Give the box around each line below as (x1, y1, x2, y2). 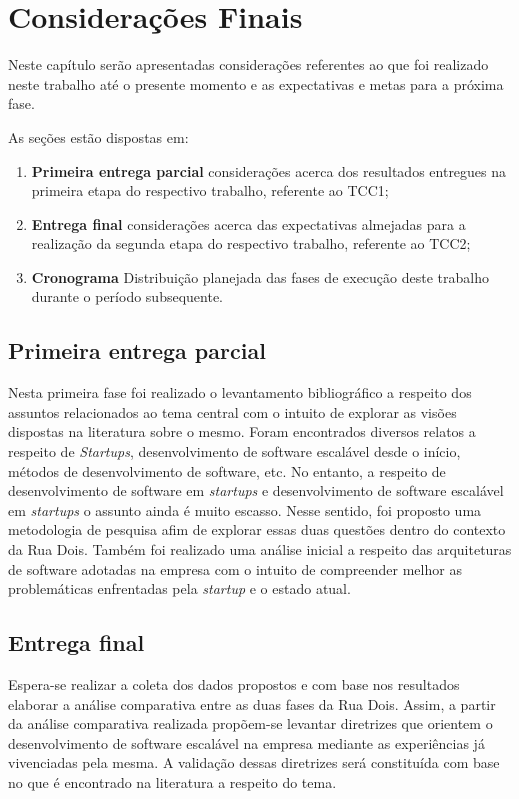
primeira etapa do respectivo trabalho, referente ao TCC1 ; (31, 180, 389, 201)
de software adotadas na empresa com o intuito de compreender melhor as (8, 558, 462, 579)
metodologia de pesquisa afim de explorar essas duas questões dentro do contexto (8, 519, 506, 540)
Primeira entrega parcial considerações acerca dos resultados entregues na (31, 160, 507, 181)
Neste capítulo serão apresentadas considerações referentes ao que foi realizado (8, 54, 489, 75)
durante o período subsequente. (31, 286, 223, 307)
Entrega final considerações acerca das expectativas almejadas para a (31, 213, 466, 234)
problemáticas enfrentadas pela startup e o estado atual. (8, 578, 351, 599)
